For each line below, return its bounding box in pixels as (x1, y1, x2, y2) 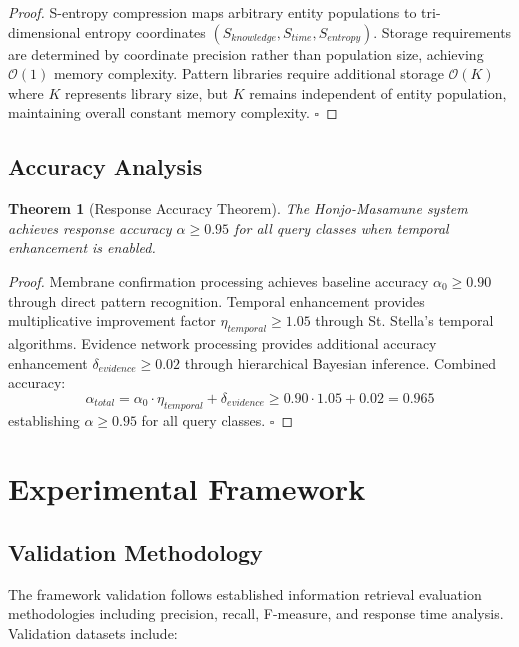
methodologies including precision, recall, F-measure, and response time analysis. (8, 603, 504, 624)
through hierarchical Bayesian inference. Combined (184, 352, 496, 373)
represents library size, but (65, 82, 228, 103)
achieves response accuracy (8, 217, 172, 238)
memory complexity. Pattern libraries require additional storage (53, 63, 444, 84)
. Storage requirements (373, 21, 512, 42)
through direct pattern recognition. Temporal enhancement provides (8, 290, 425, 311)
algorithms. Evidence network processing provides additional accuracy (8, 332, 437, 353)
